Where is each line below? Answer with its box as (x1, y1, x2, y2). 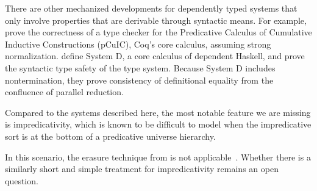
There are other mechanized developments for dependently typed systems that (5, 2, 297, 14)
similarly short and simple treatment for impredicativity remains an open (5, 162, 279, 175)
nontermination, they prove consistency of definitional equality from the (5, 73, 274, 86)
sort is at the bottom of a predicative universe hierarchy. (5, 129, 216, 142)
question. (5, 174, 38, 187)
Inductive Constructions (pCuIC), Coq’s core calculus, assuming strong (5, 37, 271, 50)
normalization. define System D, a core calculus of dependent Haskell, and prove (5, 49, 305, 62)
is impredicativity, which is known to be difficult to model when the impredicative (5, 118, 312, 131)
